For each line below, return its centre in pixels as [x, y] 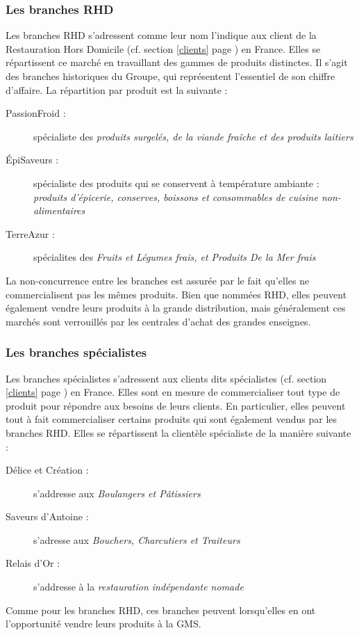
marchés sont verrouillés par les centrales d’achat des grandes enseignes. [158, 321]
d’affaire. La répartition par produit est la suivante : [117, 89]
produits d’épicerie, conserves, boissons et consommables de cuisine [176, 196]
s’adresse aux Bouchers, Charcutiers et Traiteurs [137, 539]
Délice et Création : [47, 470]
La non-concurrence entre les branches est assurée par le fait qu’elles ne [158, 280]
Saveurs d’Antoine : [47, 516]
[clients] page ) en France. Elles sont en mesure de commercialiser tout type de [173, 392]
